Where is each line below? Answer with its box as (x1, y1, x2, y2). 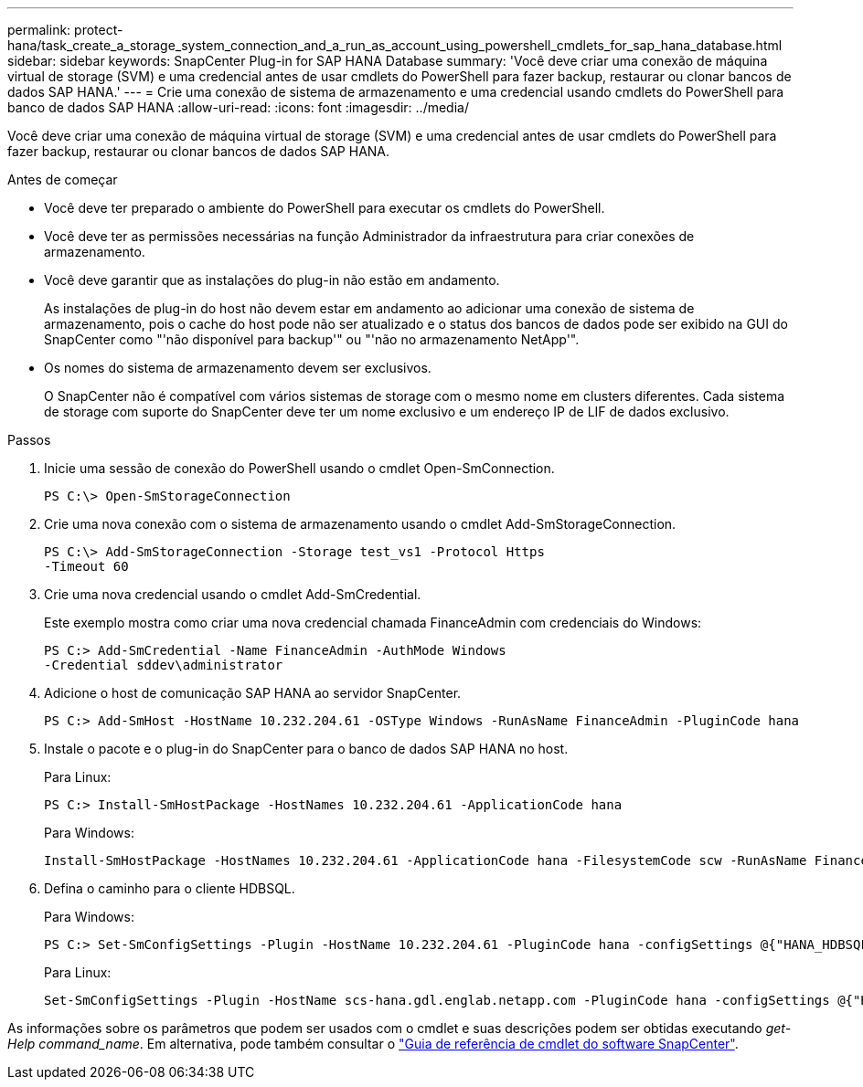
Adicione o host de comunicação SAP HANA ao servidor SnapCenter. (44, 685, 462, 701)
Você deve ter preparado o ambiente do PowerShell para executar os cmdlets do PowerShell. (44, 200, 605, 216)
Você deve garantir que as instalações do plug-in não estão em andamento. (44, 272, 500, 288)
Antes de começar (7, 172, 118, 187)
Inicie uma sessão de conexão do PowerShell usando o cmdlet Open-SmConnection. (44, 460, 555, 476)
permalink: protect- (7, 22, 123, 37)
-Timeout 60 (44, 559, 129, 574)
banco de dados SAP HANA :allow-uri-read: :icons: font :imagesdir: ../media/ (7, 100, 469, 115)
